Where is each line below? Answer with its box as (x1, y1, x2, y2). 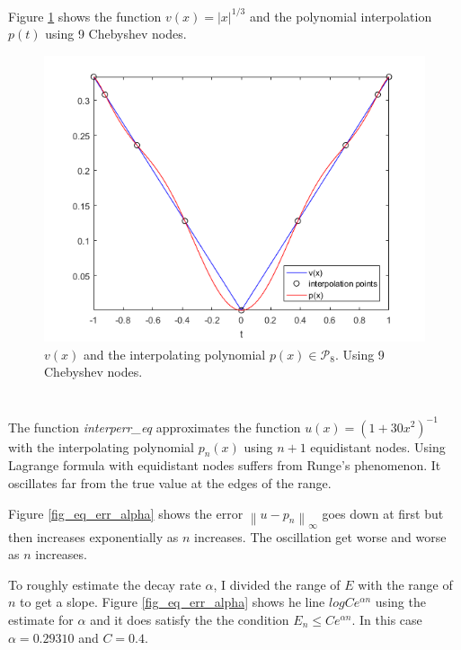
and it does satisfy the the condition (90, 610, 289, 629)
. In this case (351, 610, 422, 629)
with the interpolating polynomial (8, 437, 194, 456)
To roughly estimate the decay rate (8, 574, 201, 593)
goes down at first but (322, 503, 444, 522)
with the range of (358, 574, 453, 593)
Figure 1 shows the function (8, 6, 162, 25)
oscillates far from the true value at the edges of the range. (8, 473, 332, 492)
